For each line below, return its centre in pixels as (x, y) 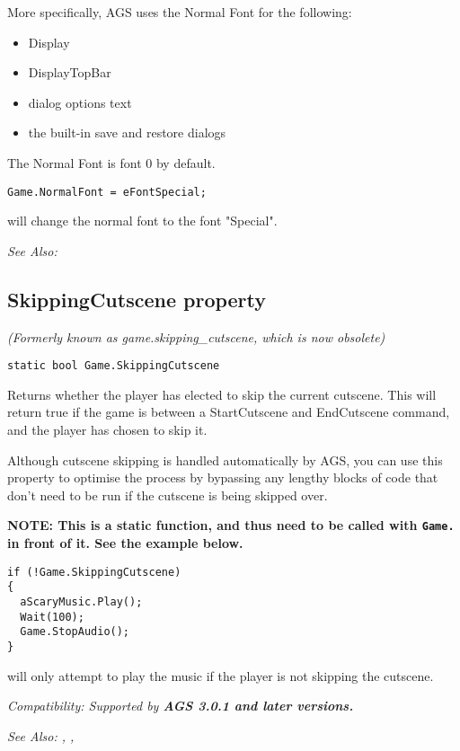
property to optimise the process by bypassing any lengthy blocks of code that (223, 477)
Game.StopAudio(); (75, 632)
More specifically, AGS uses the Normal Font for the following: (180, 12)
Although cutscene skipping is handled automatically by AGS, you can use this (225, 459)
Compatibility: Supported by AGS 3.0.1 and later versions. (181, 706)
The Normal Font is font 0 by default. (111, 162)
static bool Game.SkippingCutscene (114, 366)
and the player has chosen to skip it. (107, 430)
